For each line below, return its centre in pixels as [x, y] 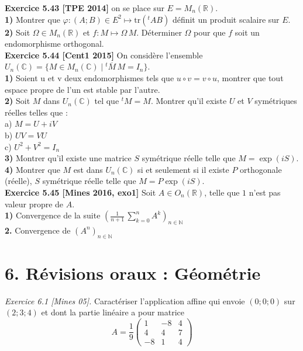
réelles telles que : [36, 112]
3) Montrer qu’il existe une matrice [68, 158]
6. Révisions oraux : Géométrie [133, 272]
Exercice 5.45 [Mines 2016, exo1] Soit [80, 192]
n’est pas [265, 192]
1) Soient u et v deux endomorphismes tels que [89, 77]
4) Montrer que [32, 169]
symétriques [276, 101]
